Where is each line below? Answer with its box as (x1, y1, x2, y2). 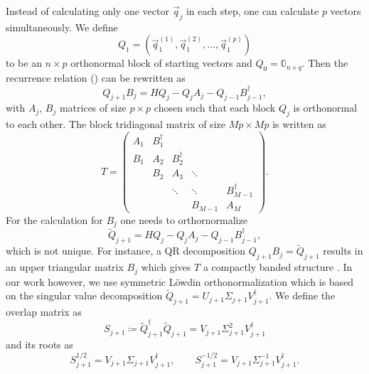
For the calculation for (6, 212, 103, 227)
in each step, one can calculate (186, 4, 319, 18)
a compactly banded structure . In (203, 260, 353, 274)
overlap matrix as (6, 304, 82, 319)
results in (323, 243, 363, 258)
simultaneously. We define (6, 19, 118, 34)
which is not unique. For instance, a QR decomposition (6, 243, 246, 258)
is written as (272, 117, 326, 132)
